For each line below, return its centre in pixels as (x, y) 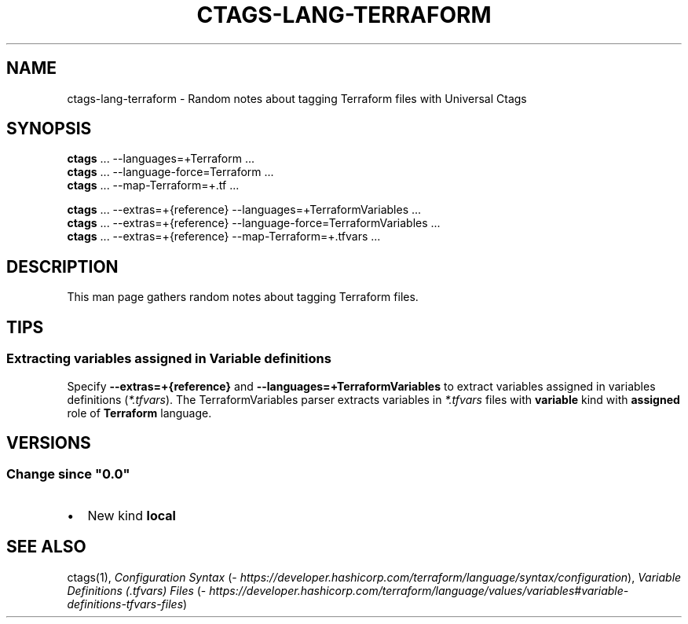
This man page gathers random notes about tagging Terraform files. (243, 297)
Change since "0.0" (68, 474)
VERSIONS (49, 442)
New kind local (132, 515)
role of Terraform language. (139, 413)
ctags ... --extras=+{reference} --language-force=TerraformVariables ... (254, 223)
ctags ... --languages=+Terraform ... (161, 159)
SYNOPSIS (49, 129)
